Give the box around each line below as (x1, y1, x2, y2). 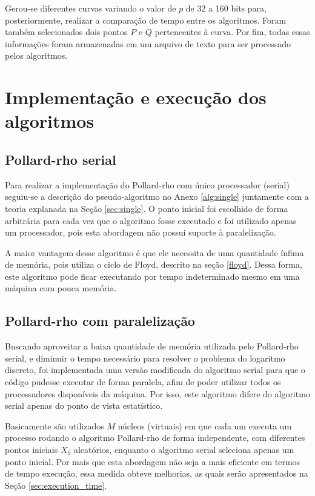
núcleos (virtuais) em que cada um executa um (118, 419, 292, 432)
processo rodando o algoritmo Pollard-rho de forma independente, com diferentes (5, 431, 305, 444)
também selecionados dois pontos (5, 25, 128, 38)
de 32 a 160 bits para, (185, 2, 267, 14)
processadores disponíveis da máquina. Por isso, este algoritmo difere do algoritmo (5, 387, 310, 400)
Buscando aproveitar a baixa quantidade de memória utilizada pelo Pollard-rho (5, 340, 299, 352)
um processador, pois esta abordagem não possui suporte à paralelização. (5, 226, 276, 239)
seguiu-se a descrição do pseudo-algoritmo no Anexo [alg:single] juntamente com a (5, 190, 309, 203)
